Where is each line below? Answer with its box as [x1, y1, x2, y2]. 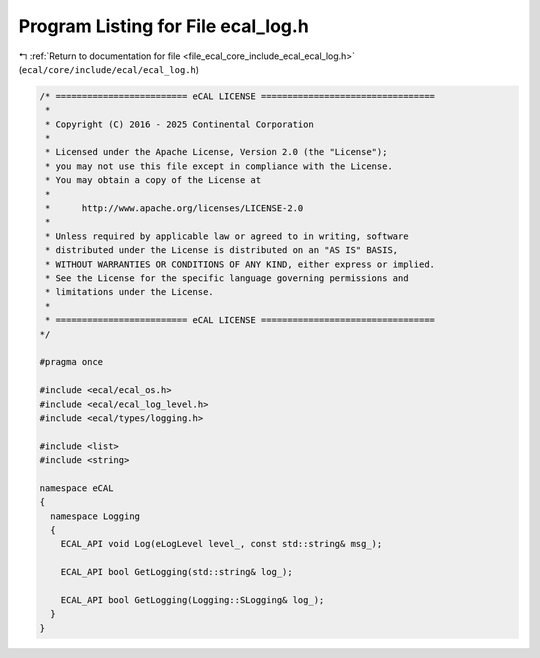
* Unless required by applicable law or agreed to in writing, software [45, 230, 409, 242]
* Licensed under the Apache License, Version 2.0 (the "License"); [45, 146, 388, 158]
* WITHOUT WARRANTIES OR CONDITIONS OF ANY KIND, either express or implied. [45, 258, 435, 270]
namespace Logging [50, 510, 140, 522]
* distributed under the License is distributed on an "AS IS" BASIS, [45, 245, 399, 256]
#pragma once [39, 356, 104, 368]
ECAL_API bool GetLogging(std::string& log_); [60, 566, 294, 578]
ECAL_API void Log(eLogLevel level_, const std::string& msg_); [60, 538, 383, 550]
